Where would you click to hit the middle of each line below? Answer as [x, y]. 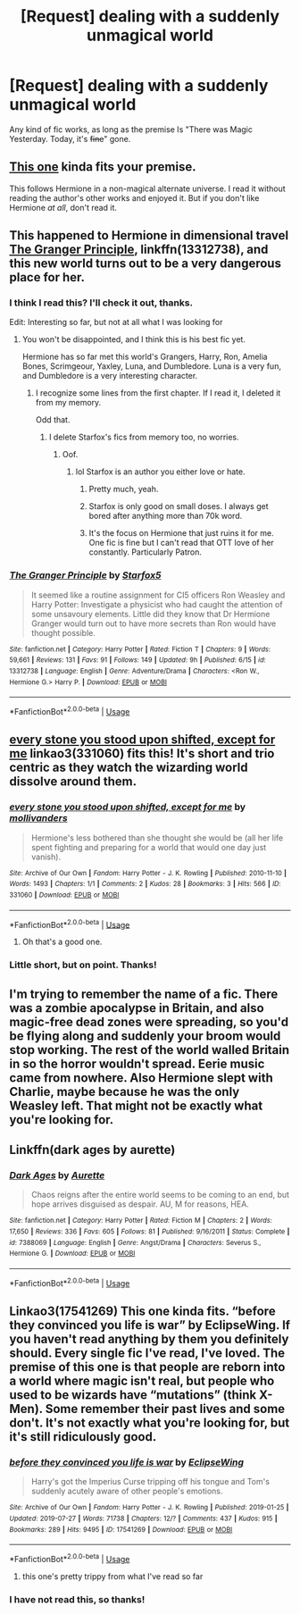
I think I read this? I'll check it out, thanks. [101, 303]
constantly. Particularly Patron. [146, 552]
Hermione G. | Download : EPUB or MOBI [72, 1254]
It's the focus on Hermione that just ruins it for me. [181, 533]
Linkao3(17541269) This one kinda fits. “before [142, 1311]
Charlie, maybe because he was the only [125, 1091]
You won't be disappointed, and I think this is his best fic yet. [133, 339]
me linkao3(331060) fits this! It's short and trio [142, 753]
